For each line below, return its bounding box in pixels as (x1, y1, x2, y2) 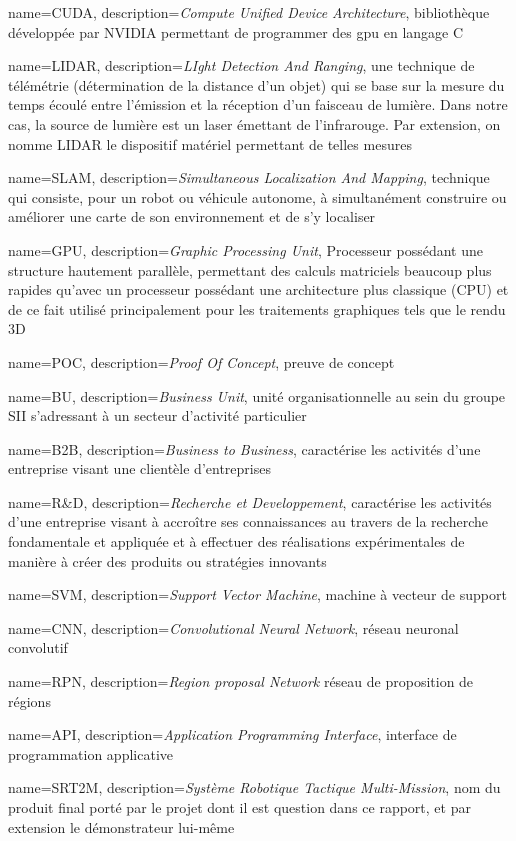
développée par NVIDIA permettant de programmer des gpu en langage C (8, 21, 464, 42)
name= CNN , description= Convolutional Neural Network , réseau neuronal (8, 617, 459, 638)
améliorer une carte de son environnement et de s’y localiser (8, 206, 376, 227)
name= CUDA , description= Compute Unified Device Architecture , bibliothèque (8, 2, 490, 22)
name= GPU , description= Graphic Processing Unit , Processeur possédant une (8, 239, 483, 260)
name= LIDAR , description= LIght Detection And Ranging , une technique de (8, 55, 475, 76)
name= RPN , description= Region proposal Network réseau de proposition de (8, 671, 474, 692)
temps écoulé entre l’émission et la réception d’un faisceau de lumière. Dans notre (8, 94, 508, 115)
